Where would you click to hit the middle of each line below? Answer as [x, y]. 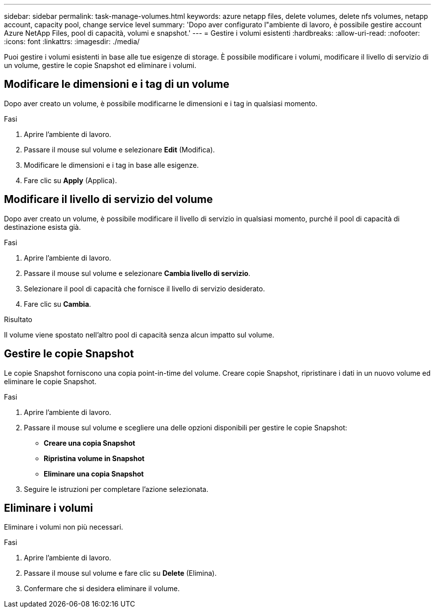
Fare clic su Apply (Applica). [71, 180]
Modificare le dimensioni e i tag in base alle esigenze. [111, 165]
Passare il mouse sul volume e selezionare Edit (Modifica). [119, 149]
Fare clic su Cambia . [58, 304]
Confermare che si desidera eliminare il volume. [102, 589]
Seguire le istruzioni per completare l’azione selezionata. [116, 489]
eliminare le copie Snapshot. [50, 381]
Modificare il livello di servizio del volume [109, 200]
